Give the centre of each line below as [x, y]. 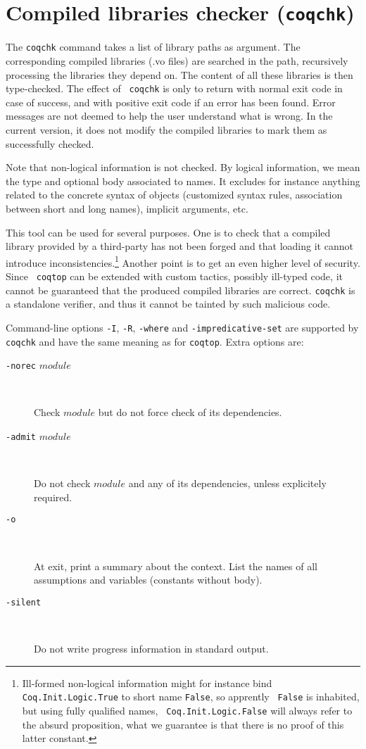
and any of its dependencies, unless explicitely [227, 483]
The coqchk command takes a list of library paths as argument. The [153, 47]
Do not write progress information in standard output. [151, 649]
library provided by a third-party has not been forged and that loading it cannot [179, 246]
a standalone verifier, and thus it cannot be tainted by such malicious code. [168, 304]
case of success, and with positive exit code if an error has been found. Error [171, 102]
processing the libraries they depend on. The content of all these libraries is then [179, 74]
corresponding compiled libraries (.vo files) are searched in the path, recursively [177, 60]
